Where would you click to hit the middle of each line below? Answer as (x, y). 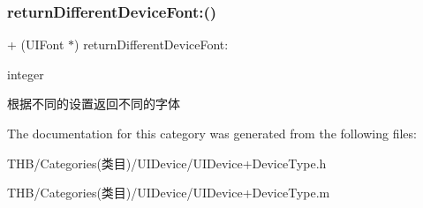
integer (26, 74)
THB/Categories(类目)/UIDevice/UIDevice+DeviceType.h (167, 163)
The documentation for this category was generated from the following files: (212, 133)
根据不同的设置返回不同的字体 (94, 104)
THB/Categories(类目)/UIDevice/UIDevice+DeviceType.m (169, 193)
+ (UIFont (36, 45)
